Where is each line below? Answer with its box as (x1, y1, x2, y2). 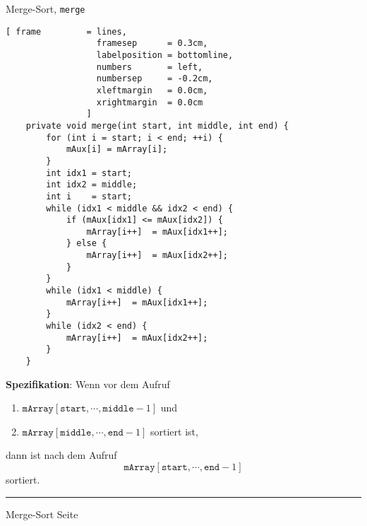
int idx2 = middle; (46, 180, 138, 190)
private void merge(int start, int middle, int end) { (25, 120, 289, 131)
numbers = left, (96, 62, 203, 72)
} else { (66, 238, 107, 249)
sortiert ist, (150, 423, 198, 438)
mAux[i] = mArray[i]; (66, 144, 168, 155)
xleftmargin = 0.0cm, (96, 85, 208, 95)
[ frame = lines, (6, 26, 127, 37)
